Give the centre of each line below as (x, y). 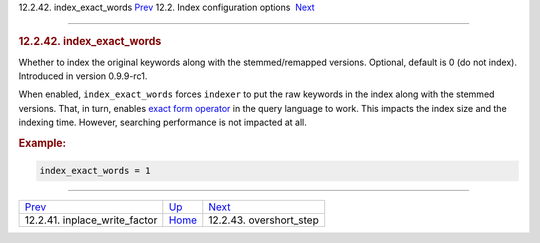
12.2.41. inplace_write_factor (91, 220)
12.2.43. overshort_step (263, 220)
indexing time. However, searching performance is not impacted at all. (162, 122)
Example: (42, 143)
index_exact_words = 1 (95, 171)
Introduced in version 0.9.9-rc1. (83, 76)
